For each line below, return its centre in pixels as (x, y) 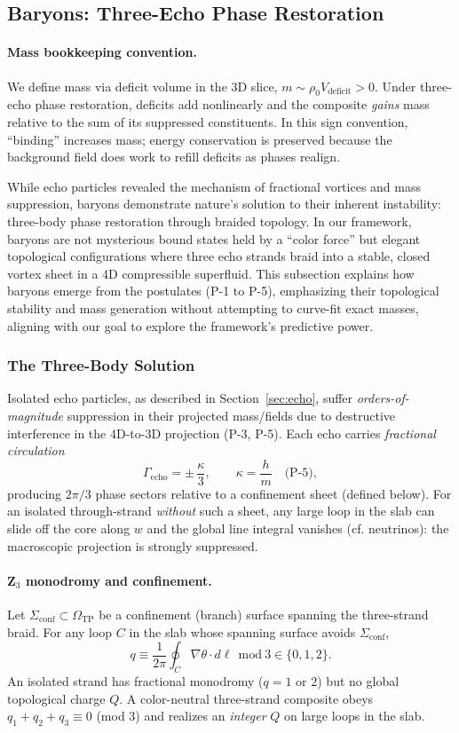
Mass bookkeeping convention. (103, 52)
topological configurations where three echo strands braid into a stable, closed (219, 256)
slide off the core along (69, 528)
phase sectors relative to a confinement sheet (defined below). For (273, 493)
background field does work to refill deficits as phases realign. (174, 157)
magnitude (35, 415)
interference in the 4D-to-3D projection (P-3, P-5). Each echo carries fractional (222, 433)
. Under (396, 86)
